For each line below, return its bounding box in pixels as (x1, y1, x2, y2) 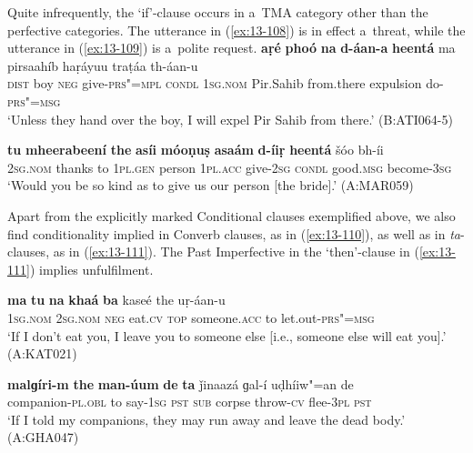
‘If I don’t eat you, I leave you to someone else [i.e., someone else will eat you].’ (7, 326, 447, 345)
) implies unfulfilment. (29, 259, 154, 278)
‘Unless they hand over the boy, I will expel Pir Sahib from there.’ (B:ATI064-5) (7, 109, 453, 128)
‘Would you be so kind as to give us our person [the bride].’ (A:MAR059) (7, 176, 414, 195)
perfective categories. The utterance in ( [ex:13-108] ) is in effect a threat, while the (7, 20, 466, 39)
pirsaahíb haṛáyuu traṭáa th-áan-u (7, 55, 198, 75)
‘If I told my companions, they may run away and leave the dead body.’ (7, 409, 406, 428)
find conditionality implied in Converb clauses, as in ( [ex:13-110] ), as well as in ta (7, 224, 460, 243)
